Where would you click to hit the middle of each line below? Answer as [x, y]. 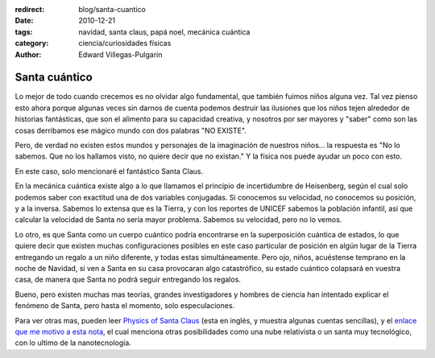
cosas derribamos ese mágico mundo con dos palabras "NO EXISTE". [131, 130]
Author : [28, 54]
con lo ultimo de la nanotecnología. [73, 343]
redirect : [30, 9]
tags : [24, 31]
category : [32, 43]
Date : [24, 21]
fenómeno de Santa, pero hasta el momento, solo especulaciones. [125, 306]
